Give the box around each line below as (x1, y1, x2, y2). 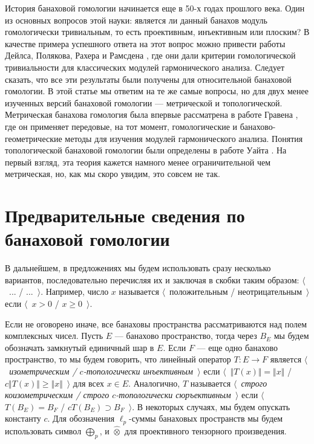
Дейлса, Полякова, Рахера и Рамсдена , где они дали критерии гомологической (5, 49, 296, 62)
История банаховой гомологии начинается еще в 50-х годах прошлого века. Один (5, 2, 305, 14)
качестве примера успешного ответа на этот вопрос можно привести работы (5, 37, 286, 50)
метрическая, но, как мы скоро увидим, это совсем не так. (5, 167, 220, 180)
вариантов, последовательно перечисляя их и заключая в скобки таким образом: (5, 273, 299, 286)
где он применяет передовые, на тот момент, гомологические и (5, 120, 238, 132)
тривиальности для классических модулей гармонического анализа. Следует (5, 60, 285, 73)
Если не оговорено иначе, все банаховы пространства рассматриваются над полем (5, 317, 307, 330)
